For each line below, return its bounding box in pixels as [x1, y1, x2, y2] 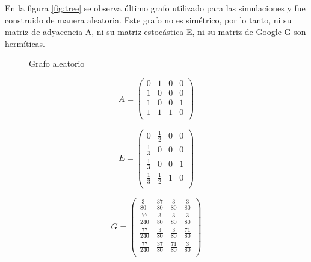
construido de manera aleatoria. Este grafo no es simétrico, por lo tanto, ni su [5, 13, 292, 26]
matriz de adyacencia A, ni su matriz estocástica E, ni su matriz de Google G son [5, 25, 306, 38]
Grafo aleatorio [29, 57, 85, 70]
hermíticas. [5, 37, 46, 49]
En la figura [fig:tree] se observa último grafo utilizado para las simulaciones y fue [5, 2, 306, 14]
